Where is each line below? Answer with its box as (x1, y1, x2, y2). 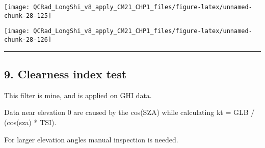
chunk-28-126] (4, 36, 52, 43)
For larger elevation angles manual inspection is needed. (4, 134, 178, 144)
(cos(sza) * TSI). (4, 117, 57, 128)
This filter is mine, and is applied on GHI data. (4, 90, 152, 100)
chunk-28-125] (4, 12, 52, 19)
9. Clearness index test (4, 66, 127, 82)
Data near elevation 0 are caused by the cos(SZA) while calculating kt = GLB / (4, 107, 255, 117)
